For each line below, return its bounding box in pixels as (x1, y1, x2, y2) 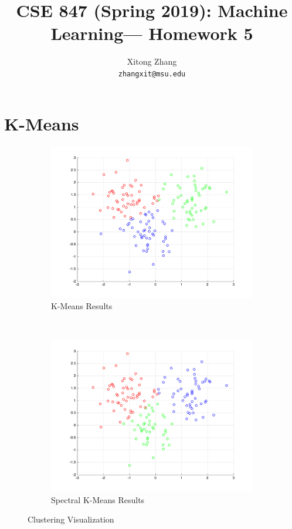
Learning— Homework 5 (50, 21, 253, 45)
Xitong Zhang (127, 55, 177, 68)
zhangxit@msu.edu (118, 69, 186, 78)
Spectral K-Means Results (51, 493, 145, 505)
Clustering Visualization (28, 513, 114, 525)
